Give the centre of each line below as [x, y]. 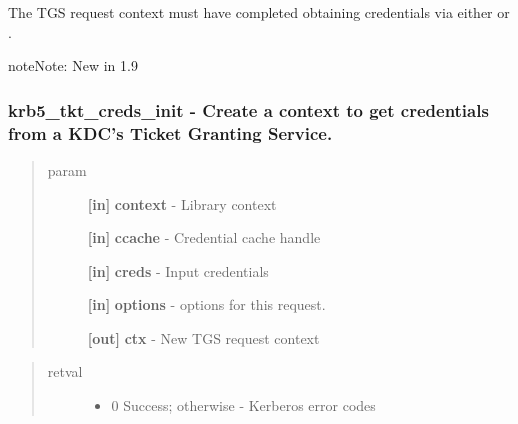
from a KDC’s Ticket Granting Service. [170, 132]
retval [65, 371]
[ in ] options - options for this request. [206, 304]
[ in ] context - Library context [182, 203]
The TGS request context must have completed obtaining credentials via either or [259, 12]
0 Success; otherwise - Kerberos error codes [243, 405]
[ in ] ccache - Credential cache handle [204, 237]
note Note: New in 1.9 [73, 65]
